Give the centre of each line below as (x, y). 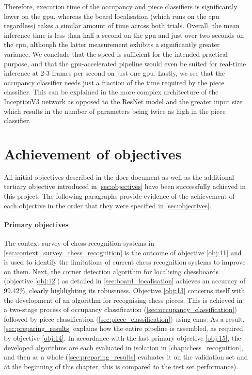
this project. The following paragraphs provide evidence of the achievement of (119, 196)
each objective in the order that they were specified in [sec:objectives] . (108, 205)
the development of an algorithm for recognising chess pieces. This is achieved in (123, 300)
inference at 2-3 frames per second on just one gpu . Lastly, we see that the (115, 73)
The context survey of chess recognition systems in (79, 243)
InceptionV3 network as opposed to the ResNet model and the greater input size (123, 101)
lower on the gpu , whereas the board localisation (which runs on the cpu (112, 16)
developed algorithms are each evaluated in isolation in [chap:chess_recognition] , (124, 347)
